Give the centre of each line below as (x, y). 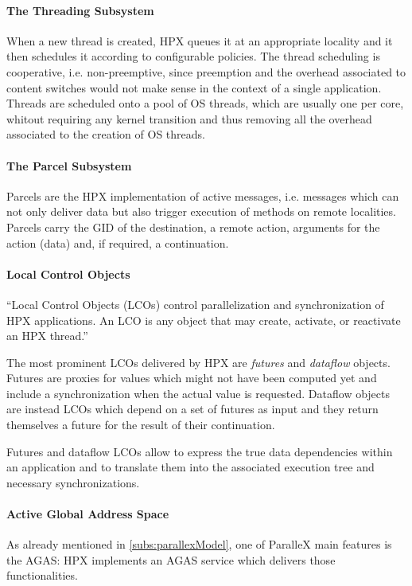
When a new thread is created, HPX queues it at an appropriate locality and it (200, 40)
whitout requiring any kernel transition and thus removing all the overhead (189, 118)
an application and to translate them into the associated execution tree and (190, 467)
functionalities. (42, 575)
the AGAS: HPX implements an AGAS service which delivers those (171, 559)
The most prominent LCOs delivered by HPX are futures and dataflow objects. (198, 362)
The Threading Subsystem (80, 10)
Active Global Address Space (88, 514)
